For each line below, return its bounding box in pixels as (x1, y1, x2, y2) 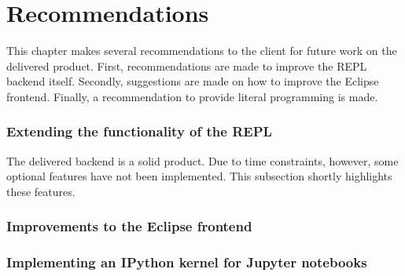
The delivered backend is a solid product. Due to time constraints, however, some (6, 152, 399, 169)
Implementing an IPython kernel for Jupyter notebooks (6, 252, 367, 272)
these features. (6, 183, 75, 199)
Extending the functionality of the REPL (6, 122, 272, 141)
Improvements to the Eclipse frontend (6, 216, 252, 236)
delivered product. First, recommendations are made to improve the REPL (6, 57, 367, 74)
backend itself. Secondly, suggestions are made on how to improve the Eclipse (6, 73, 379, 89)
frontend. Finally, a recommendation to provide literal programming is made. (6, 88, 378, 104)
